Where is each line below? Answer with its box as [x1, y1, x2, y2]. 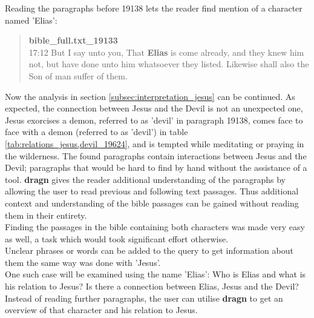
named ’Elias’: [5, 13, 57, 26]
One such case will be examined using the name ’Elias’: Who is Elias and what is [5, 268, 306, 280]
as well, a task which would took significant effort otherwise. [5, 232, 229, 245]
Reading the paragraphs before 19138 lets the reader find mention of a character [5, 2, 303, 14]
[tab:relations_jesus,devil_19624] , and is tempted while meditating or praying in [5, 137, 304, 150]
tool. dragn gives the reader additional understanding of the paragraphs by [5, 173, 286, 185]
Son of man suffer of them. [28, 69, 128, 82]
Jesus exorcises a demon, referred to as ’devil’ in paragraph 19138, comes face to [5, 113, 303, 126]
